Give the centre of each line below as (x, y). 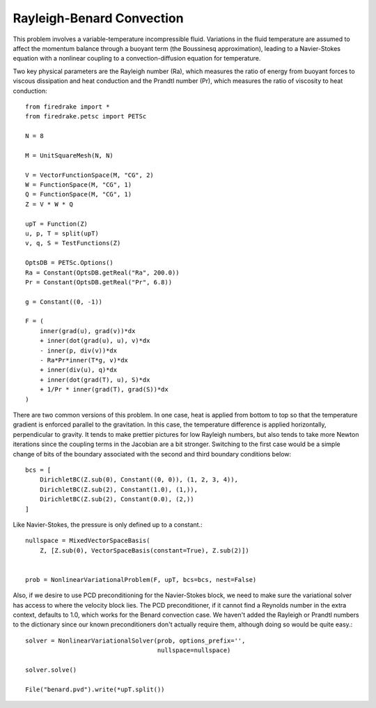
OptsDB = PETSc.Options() (70, 263)
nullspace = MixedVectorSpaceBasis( (88, 541)
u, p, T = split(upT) (62, 233)
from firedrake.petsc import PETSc (86, 116)
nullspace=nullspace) (194, 651)
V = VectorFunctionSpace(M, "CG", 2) (90, 175)
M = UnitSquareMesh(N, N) (70, 155)
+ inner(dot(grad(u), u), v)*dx (95, 341)
